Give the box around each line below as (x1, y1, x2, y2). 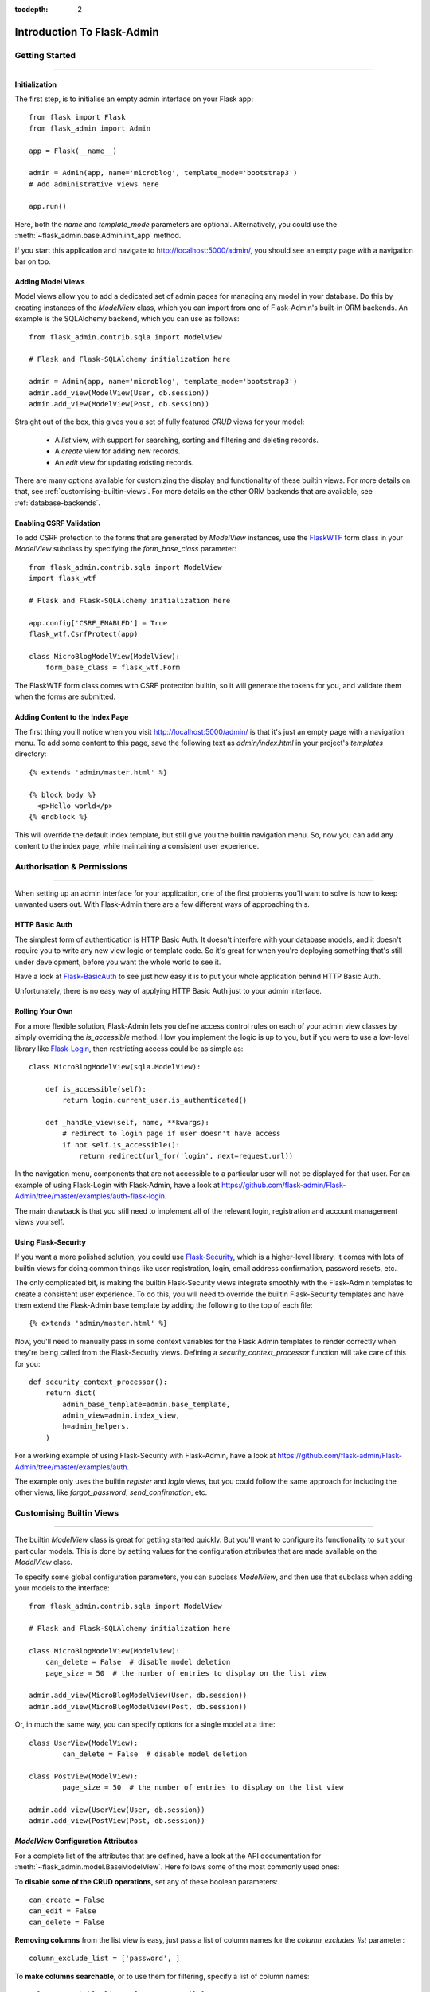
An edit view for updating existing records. (54, 457, 194, 467)
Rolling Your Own (14, 1006, 73, 1016)
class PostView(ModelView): (29, 1771, 139, 1781)
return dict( (45, 1389, 96, 1398)
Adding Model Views (14, 277, 85, 287)
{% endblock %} (29, 813, 88, 822)
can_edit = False (29, 1907, 96, 1916)
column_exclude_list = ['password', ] (29, 1954, 181, 1963)
